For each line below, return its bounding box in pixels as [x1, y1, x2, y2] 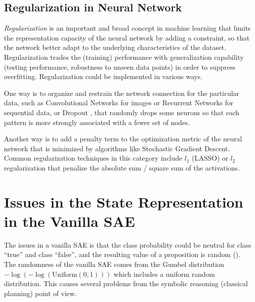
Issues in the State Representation [4, 191, 244, 212]
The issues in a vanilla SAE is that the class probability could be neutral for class [4, 239, 252, 250]
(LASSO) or [191, 153, 228, 163]
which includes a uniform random [114, 268, 215, 279]
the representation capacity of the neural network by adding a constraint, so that [4, 32, 250, 43]
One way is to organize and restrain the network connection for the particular [4, 87, 240, 98]
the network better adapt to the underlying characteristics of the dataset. [4, 42, 226, 52]
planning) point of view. [4, 288, 77, 298]
